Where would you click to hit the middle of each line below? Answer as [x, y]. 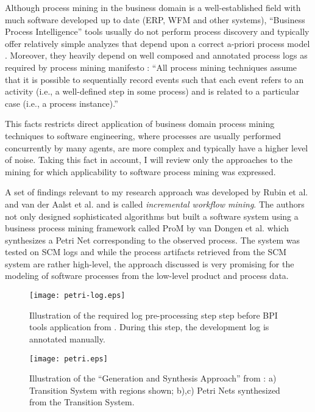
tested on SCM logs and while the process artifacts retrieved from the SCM [146, 252]
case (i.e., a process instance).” [62, 103]
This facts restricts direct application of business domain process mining [140, 124]
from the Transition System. [82, 402]
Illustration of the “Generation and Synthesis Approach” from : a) [153, 378]
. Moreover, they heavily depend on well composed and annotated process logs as [156, 55]
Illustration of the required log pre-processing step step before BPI [154, 315]
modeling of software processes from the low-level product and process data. [147, 276]
